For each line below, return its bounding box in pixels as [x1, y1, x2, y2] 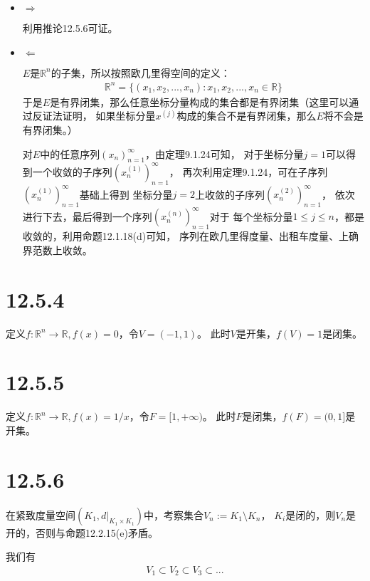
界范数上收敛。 [22, 242, 92, 257]
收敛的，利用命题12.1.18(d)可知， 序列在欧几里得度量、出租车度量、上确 [22, 229, 359, 244]
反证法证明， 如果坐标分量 [32, 108, 156, 123]
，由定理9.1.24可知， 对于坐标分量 [145, 146, 304, 161]
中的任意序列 [40, 146, 100, 161]
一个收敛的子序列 [32, 164, 112, 179]
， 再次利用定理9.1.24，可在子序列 [169, 164, 328, 179]
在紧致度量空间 [6, 507, 75, 522]
